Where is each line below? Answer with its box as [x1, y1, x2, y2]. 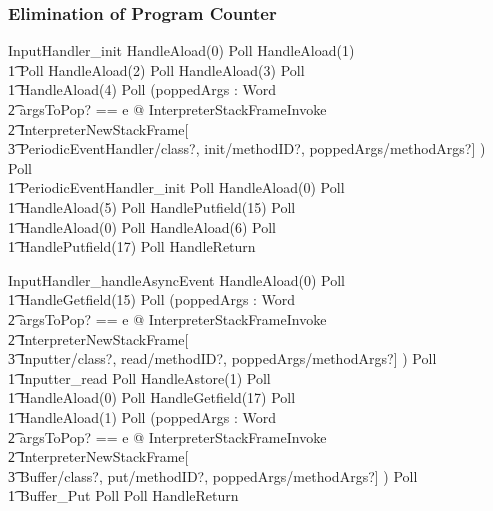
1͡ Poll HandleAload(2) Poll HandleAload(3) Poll [8, 59, 305, 80]
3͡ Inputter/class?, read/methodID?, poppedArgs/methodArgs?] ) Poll [8, 348, 437, 369]
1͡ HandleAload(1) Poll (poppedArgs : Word [8, 406, 276, 427]
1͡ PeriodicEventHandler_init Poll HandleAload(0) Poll [8, 177, 345, 198]
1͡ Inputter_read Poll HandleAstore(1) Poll [8, 367, 271, 388]
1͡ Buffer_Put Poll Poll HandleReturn [8, 485, 239, 506]
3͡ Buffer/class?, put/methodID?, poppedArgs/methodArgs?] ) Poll [8, 465, 418, 486]
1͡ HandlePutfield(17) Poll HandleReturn [8, 236, 256, 257]
